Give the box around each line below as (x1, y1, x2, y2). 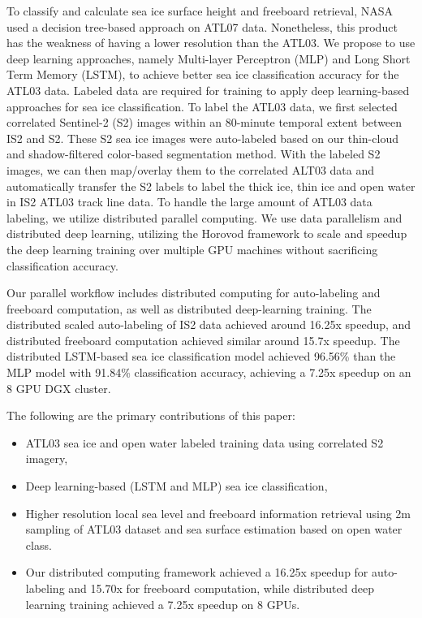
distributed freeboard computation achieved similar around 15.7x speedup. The (6, 331, 400, 348)
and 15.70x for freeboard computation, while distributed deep (68, 580, 375, 596)
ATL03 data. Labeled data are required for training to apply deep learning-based (6, 81, 410, 98)
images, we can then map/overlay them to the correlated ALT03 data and (6, 161, 375, 178)
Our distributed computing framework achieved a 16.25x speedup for (25, 564, 368, 581)
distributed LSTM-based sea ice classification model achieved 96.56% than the (6, 348, 396, 365)
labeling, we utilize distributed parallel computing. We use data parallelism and (6, 209, 403, 226)
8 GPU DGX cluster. (6, 379, 111, 396)
